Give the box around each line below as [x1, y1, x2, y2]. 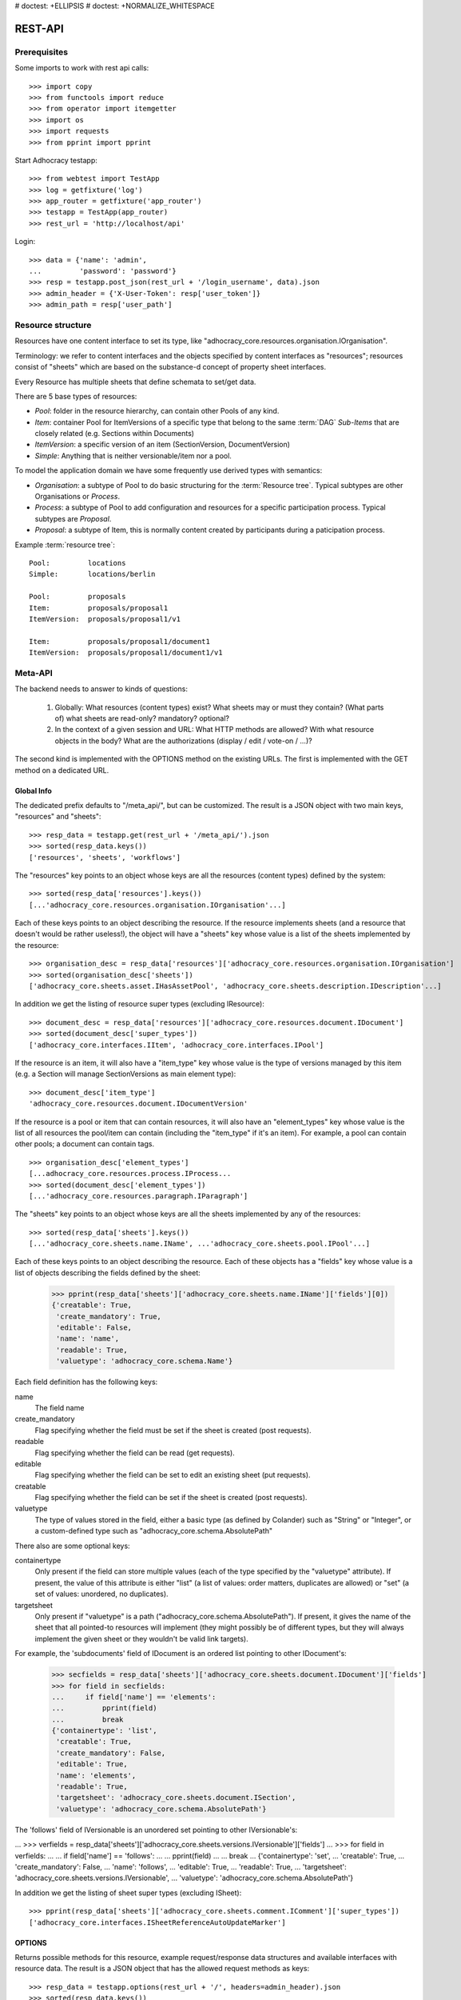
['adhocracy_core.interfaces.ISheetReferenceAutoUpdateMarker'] [29, 1918, 287, 1927]
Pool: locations [29, 558, 126, 567]
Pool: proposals [29, 592, 126, 602]
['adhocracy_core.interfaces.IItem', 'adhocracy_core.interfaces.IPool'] [29, 1040, 324, 1050]
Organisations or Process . [34, 492, 120, 502]
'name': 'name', [56, 1334, 120, 1343]
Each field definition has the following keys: [14, 1377, 158, 1387]
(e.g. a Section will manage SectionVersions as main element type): [14, 1069, 236, 1079]
